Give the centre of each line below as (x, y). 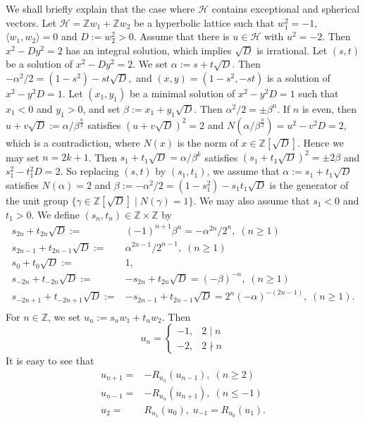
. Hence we (321, 142)
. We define (55, 214)
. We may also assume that (252, 200)
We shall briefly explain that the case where (100, 8)
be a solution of (39, 64)
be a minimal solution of (182, 93)
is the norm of (208, 142)
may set (23, 157)
